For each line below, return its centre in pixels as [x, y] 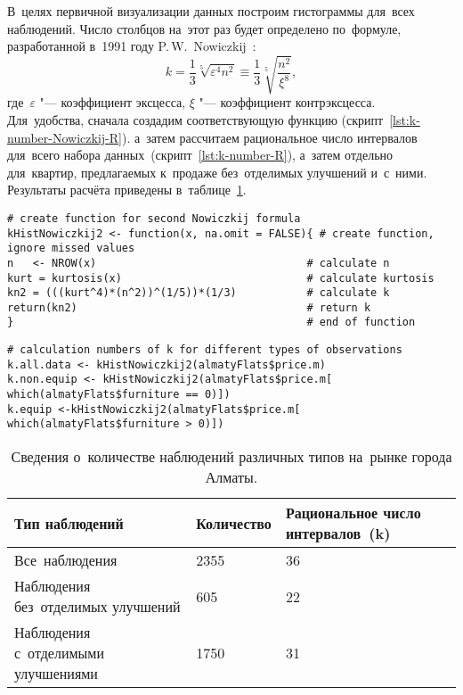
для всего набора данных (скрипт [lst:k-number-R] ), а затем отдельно [200, 155]
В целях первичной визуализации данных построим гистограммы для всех [211, 11]
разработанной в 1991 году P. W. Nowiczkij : [132, 46]
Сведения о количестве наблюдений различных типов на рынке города [231, 457]
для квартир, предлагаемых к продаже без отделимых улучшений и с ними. [217, 172]
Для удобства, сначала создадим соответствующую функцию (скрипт [195, 119]
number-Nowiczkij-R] [65, 137]
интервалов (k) [338, 534]
